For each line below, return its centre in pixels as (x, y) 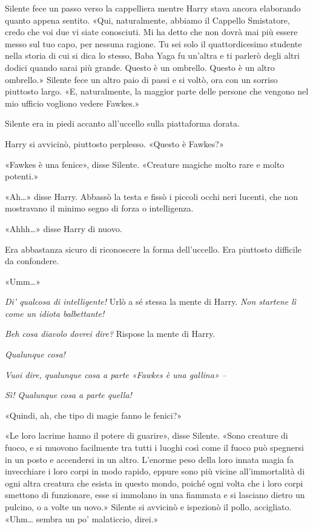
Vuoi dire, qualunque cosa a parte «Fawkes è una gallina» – (116, 374)
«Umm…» (23, 281)
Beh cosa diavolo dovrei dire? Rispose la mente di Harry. (110, 334)
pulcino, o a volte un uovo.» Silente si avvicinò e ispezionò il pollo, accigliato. (148, 507)
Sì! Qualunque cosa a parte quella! (68, 395)
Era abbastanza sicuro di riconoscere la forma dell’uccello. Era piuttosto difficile (153, 249)
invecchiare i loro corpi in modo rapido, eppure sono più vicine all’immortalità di (155, 471)
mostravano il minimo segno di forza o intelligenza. (99, 208)
